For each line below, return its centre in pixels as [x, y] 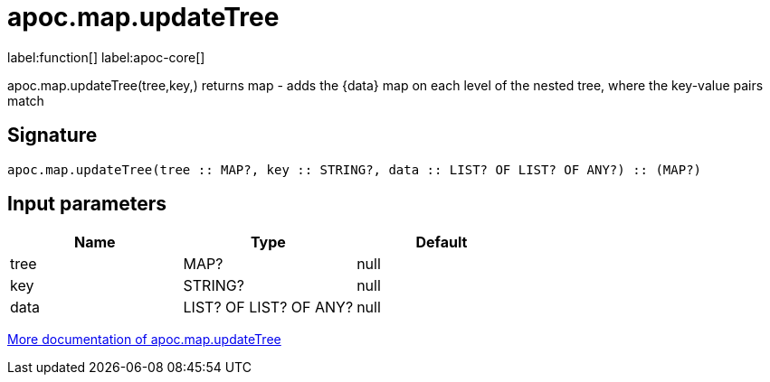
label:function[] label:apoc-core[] [106, 57]
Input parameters [87, 204]
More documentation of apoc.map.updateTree [144, 340]
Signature [52, 135]
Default [442, 242]
